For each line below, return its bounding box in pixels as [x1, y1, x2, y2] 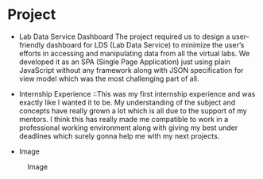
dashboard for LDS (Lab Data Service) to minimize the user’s [46, 40, 245, 49]
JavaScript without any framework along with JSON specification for [18, 65, 244, 74]
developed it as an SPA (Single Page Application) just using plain [18, 57, 231, 67]
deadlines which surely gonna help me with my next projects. [18, 131, 220, 140]
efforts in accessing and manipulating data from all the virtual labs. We [18, 48, 250, 58]
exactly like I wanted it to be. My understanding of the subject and [18, 97, 236, 107]
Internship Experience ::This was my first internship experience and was [18, 89, 256, 98]
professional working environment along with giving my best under [18, 123, 238, 132]
